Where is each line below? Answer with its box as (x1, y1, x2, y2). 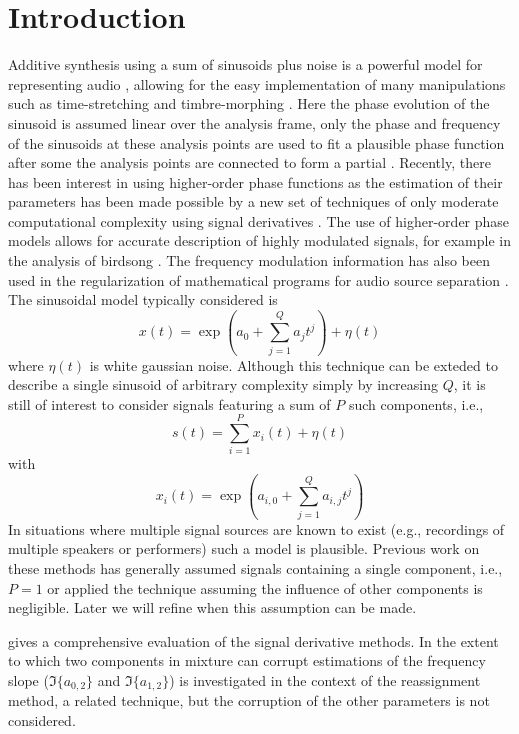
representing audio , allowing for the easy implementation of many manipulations (8, 73, 506, 94)
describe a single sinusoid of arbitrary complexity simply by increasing (8, 374, 439, 395)
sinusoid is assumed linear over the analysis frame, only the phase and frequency (8, 112, 501, 133)
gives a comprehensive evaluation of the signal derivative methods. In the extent (8, 630, 499, 651)
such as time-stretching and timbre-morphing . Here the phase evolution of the (8, 93, 490, 114)
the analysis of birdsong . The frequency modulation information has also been (8, 250, 490, 271)
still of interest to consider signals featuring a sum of (8, 393, 331, 414)
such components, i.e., (348, 393, 484, 414)
